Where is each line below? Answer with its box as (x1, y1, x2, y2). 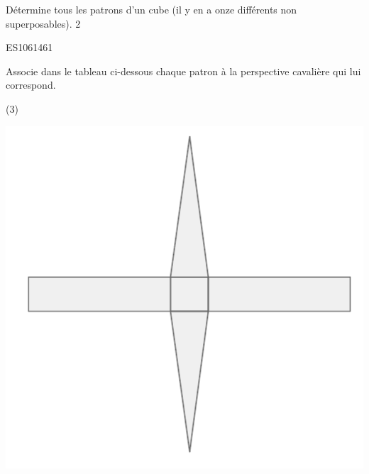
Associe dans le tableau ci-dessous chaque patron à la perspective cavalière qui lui (6, 63, 361, 78)
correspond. (6, 77, 56, 92)
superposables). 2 (6, 16, 81, 31)
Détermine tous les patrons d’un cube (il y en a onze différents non (6, 2, 297, 16)
